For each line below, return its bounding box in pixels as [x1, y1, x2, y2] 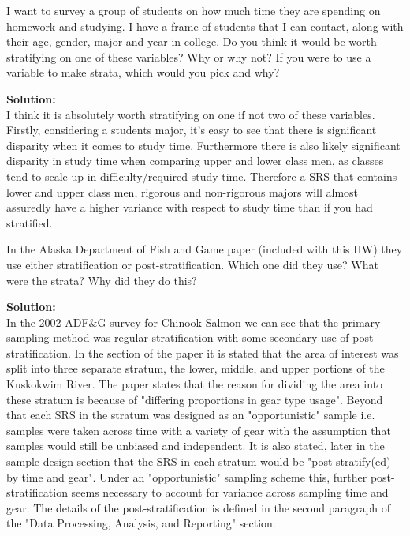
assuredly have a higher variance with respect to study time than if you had [6, 199, 373, 216]
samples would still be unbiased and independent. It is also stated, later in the [6, 437, 385, 454]
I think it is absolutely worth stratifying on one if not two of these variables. [6, 106, 375, 122]
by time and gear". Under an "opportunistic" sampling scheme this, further [6, 468, 367, 485]
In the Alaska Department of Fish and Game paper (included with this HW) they [6, 241, 403, 257]
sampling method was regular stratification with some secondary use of [6, 329, 349, 346]
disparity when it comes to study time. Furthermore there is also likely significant [6, 137, 401, 153]
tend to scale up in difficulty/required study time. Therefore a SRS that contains [6, 167, 397, 184]
